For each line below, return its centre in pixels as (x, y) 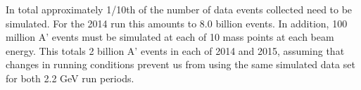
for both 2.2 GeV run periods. (70, 78)
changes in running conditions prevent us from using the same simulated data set (180, 64)
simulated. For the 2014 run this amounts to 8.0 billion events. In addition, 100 (177, 23)
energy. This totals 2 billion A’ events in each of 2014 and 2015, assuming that (175, 50)
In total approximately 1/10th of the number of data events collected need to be (179, 9)
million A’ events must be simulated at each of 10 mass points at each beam (170, 37)
